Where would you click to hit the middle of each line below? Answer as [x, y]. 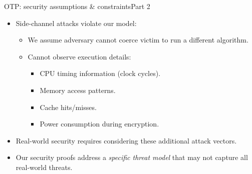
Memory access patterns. [78, 90]
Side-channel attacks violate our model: [76, 23]
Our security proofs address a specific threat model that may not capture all [132, 157]
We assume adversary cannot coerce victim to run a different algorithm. [138, 40]
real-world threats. [44, 167]
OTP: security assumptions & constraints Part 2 [77, 6]
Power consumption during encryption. [99, 124]
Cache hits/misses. [68, 107]
